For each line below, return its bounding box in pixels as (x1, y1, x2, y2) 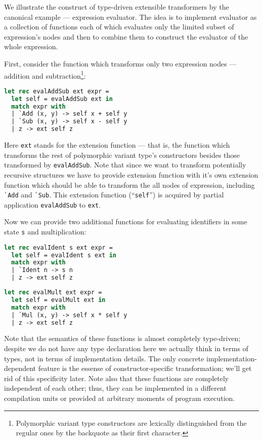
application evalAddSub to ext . (4, 199, 101, 210)
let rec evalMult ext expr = (4, 289, 102, 296)
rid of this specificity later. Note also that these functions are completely (4, 372, 229, 383)
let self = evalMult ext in (11, 296, 106, 303)
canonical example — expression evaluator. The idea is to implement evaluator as (4, 11, 257, 22)
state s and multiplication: (4, 226, 86, 237)
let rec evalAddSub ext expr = (4, 87, 109, 95)
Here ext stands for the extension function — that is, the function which (4, 140, 230, 150)
